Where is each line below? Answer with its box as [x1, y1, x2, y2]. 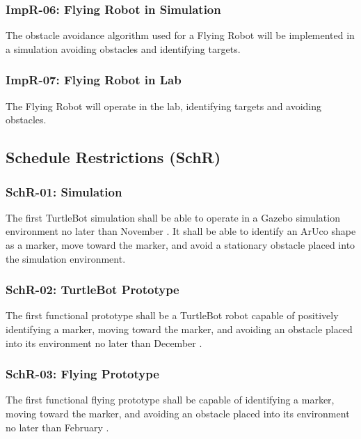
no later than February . [6, 419, 109, 434]
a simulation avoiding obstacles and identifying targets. [6, 41, 241, 56]
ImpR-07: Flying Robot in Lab [6, 71, 182, 88]
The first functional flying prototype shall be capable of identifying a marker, [6, 392, 335, 407]
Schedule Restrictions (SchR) [6, 146, 221, 168]
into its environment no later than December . [6, 335, 202, 350]
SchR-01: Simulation [6, 183, 122, 200]
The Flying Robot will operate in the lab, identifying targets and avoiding [6, 98, 322, 113]
